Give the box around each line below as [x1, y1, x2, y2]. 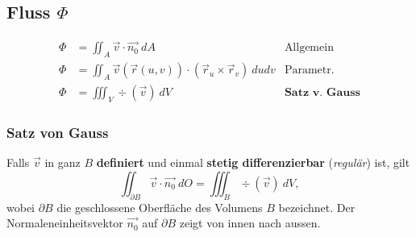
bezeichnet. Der [278, 198, 356, 215]
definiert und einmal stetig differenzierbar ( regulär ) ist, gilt [96, 154, 410, 171]
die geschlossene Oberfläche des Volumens [56, 198, 263, 215]
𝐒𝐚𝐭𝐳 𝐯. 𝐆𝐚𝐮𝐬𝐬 [284, 87, 360, 99]
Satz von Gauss [6, 122, 109, 142]
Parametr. [284, 64, 335, 77]
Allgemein [284, 42, 334, 54]
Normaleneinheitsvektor [6, 214, 123, 231]
